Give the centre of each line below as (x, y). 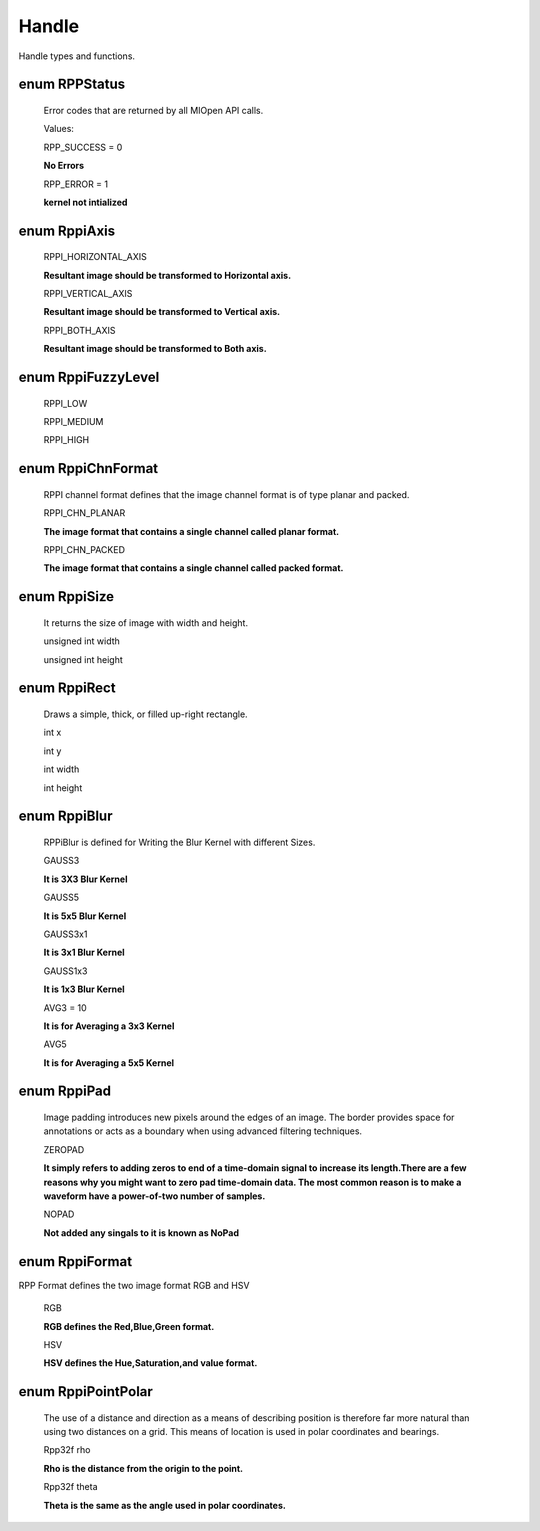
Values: (59, 129)
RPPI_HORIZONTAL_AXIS (95, 257)
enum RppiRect (67, 688)
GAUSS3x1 (65, 934)
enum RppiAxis (67, 230)
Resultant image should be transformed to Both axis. (155, 349)
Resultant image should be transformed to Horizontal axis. (167, 275)
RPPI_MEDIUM (73, 422)
